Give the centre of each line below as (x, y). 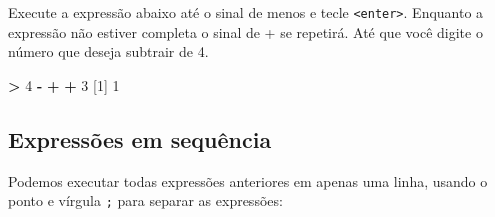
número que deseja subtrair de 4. (108, 51)
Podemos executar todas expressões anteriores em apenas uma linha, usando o (248, 180)
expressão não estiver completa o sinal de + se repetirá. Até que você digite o (245, 31)
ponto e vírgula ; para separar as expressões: (145, 200)
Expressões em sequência (140, 138)
